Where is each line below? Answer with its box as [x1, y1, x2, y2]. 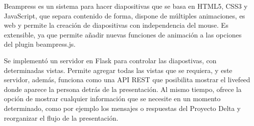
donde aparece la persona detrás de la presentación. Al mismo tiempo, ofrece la [4, 84, 242, 94]
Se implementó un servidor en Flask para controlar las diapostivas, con [4, 55, 217, 65]
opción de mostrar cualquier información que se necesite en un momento [4, 93, 221, 104]
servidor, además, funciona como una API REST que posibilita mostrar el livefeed [4, 74, 251, 85]
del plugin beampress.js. [4, 39, 76, 49]
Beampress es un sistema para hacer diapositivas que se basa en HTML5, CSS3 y [4, 1, 248, 11]
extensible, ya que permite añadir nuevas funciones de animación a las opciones [4, 29, 242, 39]
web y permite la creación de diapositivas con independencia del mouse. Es [4, 20, 229, 30]
